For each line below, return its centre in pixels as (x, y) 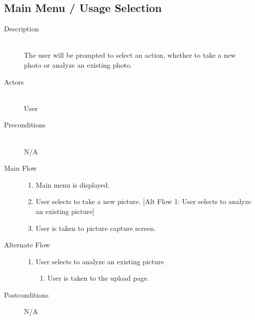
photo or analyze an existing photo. (78, 64)
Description (21, 29)
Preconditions (25, 125)
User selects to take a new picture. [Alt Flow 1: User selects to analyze (143, 201)
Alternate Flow (27, 245)
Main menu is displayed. (73, 184)
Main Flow (20, 168)
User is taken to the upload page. (98, 278)
